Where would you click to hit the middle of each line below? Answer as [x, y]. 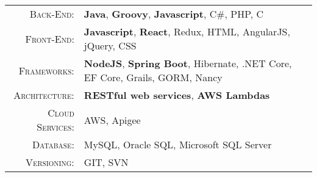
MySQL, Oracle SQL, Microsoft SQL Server [178, 144]
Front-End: [50, 38]
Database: [53, 144]
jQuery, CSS [110, 45]
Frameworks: [46, 70]
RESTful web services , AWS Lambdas [177, 95]
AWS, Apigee [112, 120]
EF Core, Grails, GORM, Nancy [153, 77]
